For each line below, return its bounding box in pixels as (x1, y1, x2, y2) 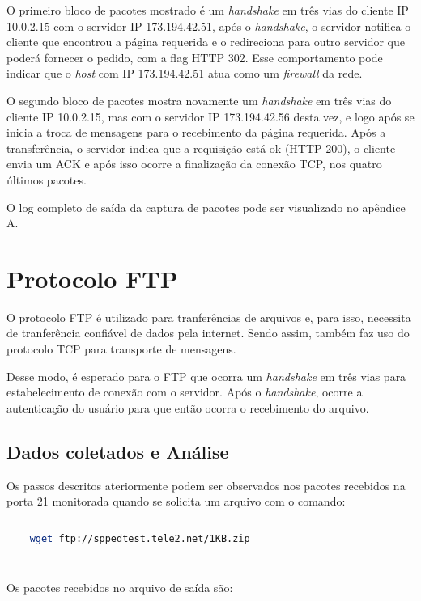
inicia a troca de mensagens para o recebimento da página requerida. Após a (6, 124, 386, 141)
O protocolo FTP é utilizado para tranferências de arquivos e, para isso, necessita (6, 308, 411, 325)
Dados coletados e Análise (6, 438, 229, 463)
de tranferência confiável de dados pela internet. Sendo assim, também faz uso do (6, 324, 410, 341)
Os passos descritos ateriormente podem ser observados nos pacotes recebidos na (6, 476, 406, 493)
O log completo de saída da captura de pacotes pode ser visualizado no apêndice (6, 198, 406, 215)
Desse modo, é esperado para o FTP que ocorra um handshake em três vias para (6, 367, 406, 384)
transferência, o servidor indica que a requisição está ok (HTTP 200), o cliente (6, 139, 396, 156)
